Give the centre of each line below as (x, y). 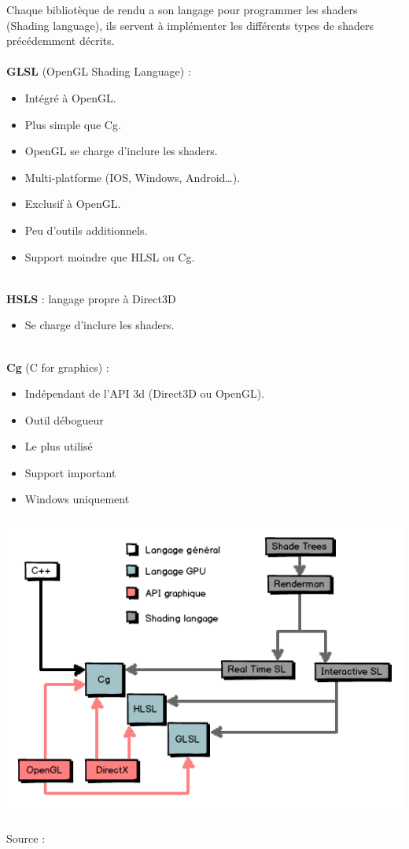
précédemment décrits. (61, 41)
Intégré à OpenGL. (70, 97)
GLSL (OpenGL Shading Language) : (99, 71)
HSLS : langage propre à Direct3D (91, 298)
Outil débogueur (64, 419)
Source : (26, 838)
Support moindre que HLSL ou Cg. (110, 256)
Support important (70, 472)
